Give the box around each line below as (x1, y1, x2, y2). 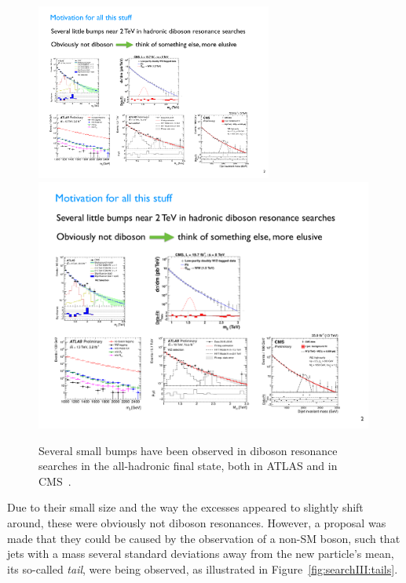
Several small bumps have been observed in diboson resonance (38, 442, 338, 458)
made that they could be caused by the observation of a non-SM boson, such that (7, 530, 401, 546)
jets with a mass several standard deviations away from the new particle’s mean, (7, 545, 394, 562)
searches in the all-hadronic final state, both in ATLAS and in (38, 457, 338, 474)
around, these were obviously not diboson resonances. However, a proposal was (7, 515, 386, 531)
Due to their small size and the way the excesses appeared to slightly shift (7, 499, 364, 516)
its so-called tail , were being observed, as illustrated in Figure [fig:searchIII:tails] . (7, 560, 398, 577)
